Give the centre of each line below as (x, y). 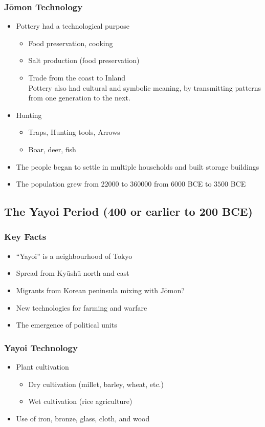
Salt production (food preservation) (84, 60)
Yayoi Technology (41, 347)
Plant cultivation (42, 366)
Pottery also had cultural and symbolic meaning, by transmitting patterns (145, 87)
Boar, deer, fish (52, 149)
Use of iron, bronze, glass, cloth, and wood (83, 418)
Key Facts (25, 237)
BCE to (200, 184)
